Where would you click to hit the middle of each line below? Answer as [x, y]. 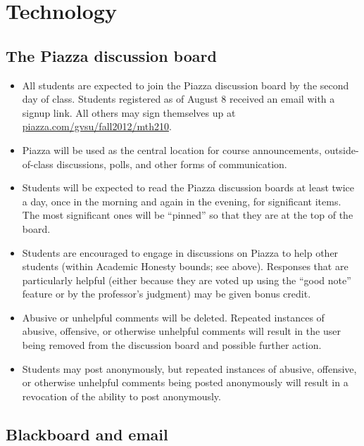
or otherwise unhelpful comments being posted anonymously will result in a [185, 382]
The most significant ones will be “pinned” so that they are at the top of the [188, 215]
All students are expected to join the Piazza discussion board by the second [186, 85]
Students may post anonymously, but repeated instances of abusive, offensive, [189, 368]
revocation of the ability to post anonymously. [121, 396]
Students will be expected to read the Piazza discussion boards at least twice [188, 187]
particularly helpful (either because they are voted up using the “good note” [187, 280]
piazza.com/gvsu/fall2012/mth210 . [97, 126]
